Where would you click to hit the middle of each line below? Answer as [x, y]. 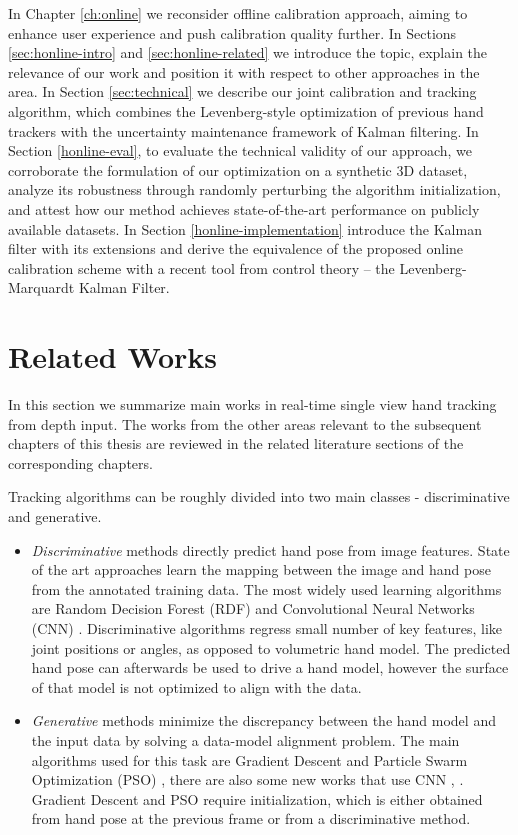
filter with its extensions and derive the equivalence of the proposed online [236, 248]
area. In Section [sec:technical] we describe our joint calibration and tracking [242, 91]
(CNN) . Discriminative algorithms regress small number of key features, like [267, 627]
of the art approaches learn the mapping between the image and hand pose [261, 569]
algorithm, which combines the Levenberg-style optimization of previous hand [246, 110]
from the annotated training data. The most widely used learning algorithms [266, 588]
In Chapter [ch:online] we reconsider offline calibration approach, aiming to [238, 13]
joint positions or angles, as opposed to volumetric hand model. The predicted [271, 647]
